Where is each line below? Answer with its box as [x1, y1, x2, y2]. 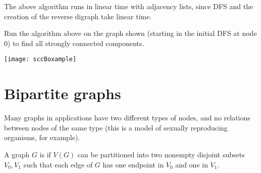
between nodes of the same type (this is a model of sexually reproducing [4, 122, 228, 133]
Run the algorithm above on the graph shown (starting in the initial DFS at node [4, 28, 257, 38]
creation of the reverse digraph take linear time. [4, 11, 152, 21]
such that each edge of [23, 159, 93, 169]
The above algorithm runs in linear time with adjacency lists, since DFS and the [4, 1, 253, 11]
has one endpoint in [102, 159, 164, 169]
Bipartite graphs [4, 83, 121, 104]
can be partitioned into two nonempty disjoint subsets [77, 149, 245, 159]
